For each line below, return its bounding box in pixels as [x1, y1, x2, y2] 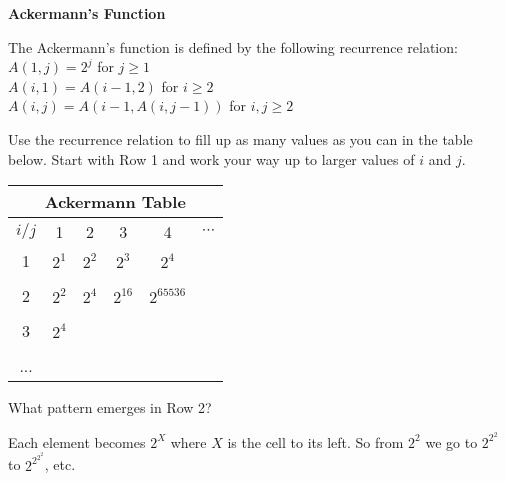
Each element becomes [8, 431, 146, 452]
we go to [425, 431, 478, 452]
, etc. [44, 454, 76, 475]
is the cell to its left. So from [227, 431, 404, 452]
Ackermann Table [44, 190, 186, 214]
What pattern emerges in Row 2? [8, 397, 212, 418]
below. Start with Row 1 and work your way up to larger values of [8, 148, 415, 169]
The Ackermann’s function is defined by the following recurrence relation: [8, 36, 458, 57]
